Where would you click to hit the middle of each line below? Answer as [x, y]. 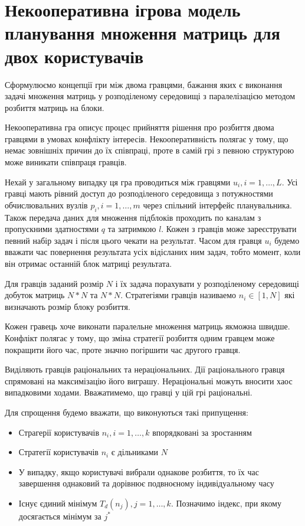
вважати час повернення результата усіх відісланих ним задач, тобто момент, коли [153, 252]
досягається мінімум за [60, 516]
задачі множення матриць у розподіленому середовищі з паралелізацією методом [150, 96]
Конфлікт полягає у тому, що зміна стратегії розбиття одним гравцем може [140, 337]
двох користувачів [74, 56]
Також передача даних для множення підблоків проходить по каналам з [133, 217]
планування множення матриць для [142, 33]
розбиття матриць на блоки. [55, 107]
